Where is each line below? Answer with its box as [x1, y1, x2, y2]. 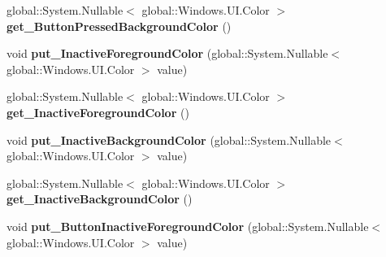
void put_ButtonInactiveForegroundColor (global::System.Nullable [7, 217, 369, 234]
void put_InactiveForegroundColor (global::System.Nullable [7, 45, 328, 62]
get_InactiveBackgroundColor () [7, 190, 193, 207]
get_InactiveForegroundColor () [7, 103, 189, 120]
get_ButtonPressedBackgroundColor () [7, 17, 232, 34]
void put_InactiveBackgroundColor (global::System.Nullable [7, 131, 332, 148]
